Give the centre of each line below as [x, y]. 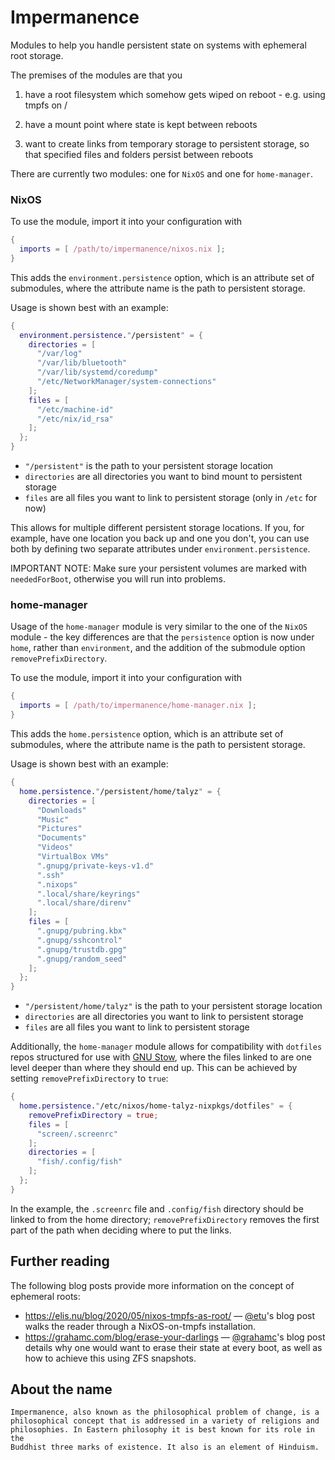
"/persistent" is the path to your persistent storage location [149, 466]
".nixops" [57, 884]
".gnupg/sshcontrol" [79, 940]
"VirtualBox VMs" [73, 857]
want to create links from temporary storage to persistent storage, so [167, 143]
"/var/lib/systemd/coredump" [97, 372]
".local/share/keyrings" [88, 894]
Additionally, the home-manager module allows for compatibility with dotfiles [166, 1047]
